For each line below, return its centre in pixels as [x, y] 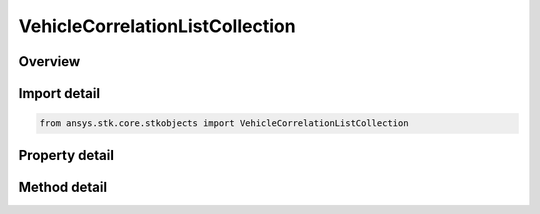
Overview [49, 61]
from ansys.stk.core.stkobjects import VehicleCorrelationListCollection [224, 123]
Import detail [59, 93]
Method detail [63, 186]
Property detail [66, 155]
